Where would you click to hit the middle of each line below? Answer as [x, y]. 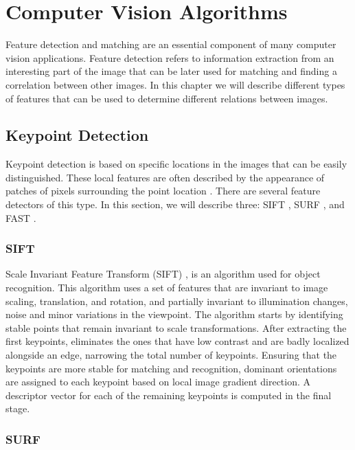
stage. [18, 408]
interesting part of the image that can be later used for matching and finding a [171, 71]
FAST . [21, 217]
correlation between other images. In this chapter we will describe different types [175, 84]
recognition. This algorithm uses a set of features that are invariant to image [167, 288]
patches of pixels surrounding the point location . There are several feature [163, 191]
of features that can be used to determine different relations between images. [167, 98]
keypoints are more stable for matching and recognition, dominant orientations [171, 368]
